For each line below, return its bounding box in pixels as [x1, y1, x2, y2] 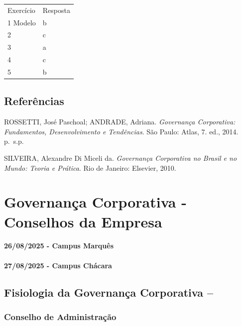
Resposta [42, 4, 70, 15]
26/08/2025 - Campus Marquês [4, 240, 114, 251]
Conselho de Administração [4, 310, 117, 323]
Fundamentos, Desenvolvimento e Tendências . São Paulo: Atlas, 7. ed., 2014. [4, 126, 239, 136]
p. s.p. [4, 136, 24, 146]
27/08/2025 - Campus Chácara [4, 260, 112, 270]
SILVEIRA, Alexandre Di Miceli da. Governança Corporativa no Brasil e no [4, 153, 237, 163]
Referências [4, 93, 64, 109]
